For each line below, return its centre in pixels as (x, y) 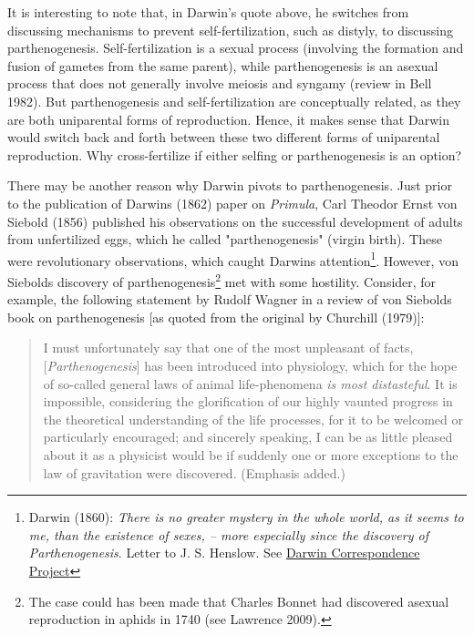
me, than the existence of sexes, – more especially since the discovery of (228, 534)
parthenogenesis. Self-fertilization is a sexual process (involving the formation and (236, 48)
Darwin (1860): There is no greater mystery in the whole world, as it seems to (246, 517)
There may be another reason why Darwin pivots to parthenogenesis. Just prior (230, 185)
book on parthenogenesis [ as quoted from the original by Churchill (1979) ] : (216, 317)
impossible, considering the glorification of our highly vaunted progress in (248, 401)
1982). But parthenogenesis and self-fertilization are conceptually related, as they (234, 101)
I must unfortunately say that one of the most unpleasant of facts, (228, 348)
